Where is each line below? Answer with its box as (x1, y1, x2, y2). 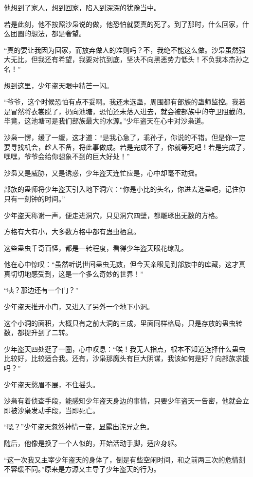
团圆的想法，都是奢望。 (10, 28, 86, 39)
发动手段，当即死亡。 (31, 405, 99, 415)
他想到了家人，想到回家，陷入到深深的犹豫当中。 (4, 2, 161, 12)
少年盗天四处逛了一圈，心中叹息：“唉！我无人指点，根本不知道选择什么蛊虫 (4, 343, 246, 354)
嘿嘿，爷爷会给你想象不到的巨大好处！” (4, 151, 130, 161)
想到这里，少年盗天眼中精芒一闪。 (4, 80, 113, 90)
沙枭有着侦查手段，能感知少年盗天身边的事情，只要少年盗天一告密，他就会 (4, 396, 242, 406)
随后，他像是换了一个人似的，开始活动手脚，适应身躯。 (4, 438, 181, 448)
